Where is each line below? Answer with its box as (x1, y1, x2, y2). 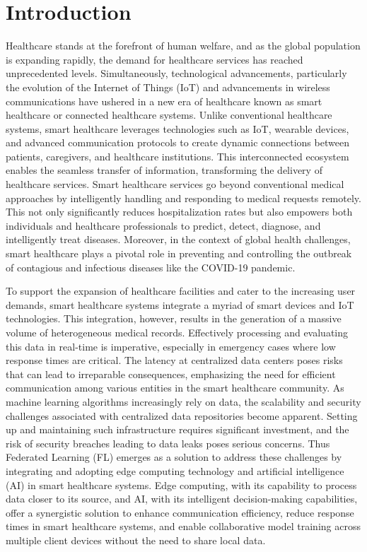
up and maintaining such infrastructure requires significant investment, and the (6, 422, 349, 437)
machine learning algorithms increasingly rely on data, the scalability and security (6, 394, 361, 409)
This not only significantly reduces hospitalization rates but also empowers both (6, 204, 353, 219)
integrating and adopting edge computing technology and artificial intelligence (6, 463, 344, 478)
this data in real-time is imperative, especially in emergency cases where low (6, 339, 336, 353)
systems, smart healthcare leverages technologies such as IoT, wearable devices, (6, 121, 349, 136)
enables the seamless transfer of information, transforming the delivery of (6, 163, 322, 177)
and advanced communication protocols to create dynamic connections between (6, 135, 349, 150)
